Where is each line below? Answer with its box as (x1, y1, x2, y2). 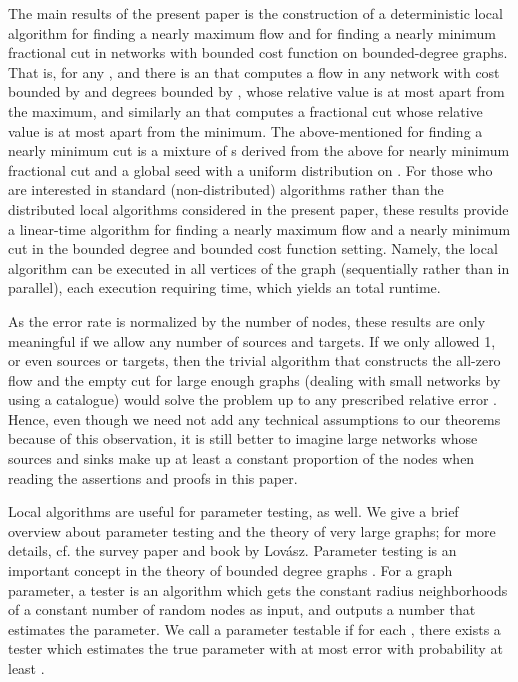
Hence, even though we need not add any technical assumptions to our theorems (8, 408, 501, 429)
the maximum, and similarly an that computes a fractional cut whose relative (8, 100, 483, 121)
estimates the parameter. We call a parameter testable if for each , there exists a (8, 618, 501, 639)
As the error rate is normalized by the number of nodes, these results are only (8, 310, 486, 331)
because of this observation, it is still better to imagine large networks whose (8, 428, 478, 449)
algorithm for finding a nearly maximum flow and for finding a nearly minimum (8, 22, 496, 43)
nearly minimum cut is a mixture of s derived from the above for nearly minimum (8, 140, 510, 161)
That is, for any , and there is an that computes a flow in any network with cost (8, 61, 500, 82)
